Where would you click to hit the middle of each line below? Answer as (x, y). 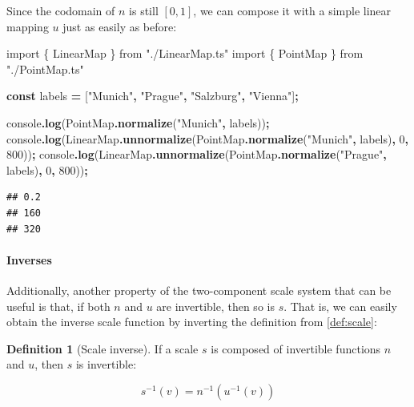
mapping (28, 26)
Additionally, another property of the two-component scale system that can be (199, 290)
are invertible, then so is (215, 306)
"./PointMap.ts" (45, 69)
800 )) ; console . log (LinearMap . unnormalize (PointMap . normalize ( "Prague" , (197, 154)
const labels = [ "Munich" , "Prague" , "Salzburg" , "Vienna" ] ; (153, 96)
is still (144, 10)
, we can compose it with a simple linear (292, 10)
